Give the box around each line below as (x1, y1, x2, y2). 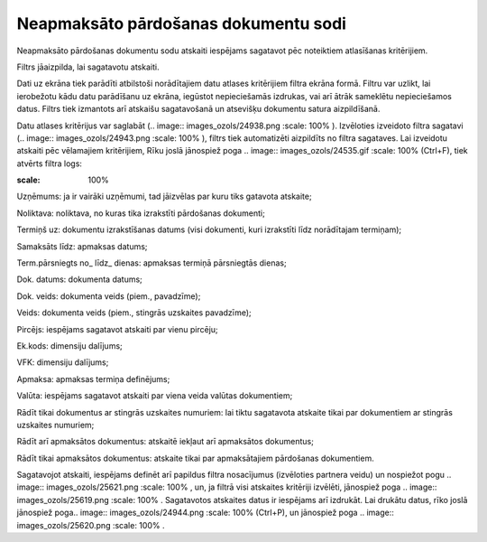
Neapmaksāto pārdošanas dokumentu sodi (16, 14, 347, 33)
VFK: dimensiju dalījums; (16, 357, 109, 368)
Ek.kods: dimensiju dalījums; (16, 340, 124, 351)
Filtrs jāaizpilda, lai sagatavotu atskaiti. (16, 61, 160, 72)
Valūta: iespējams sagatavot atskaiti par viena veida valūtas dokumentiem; (16, 390, 293, 401)
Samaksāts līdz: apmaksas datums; (16, 240, 148, 252)
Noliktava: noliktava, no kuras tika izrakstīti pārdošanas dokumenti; (16, 208, 265, 219)
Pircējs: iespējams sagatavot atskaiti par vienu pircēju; (16, 323, 218, 334)
